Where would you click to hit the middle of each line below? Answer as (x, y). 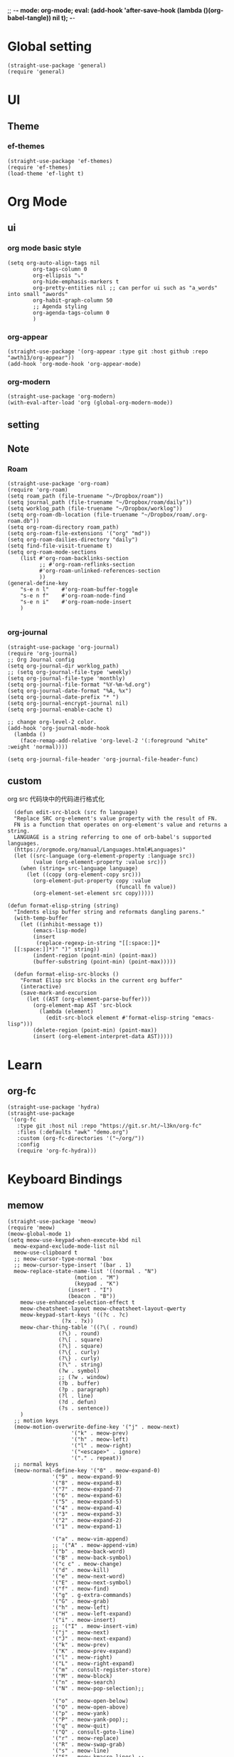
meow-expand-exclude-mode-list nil (67, 1247)
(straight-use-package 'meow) (52, 1222)
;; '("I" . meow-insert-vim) (95, 1626)
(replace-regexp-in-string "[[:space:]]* (98, 943)
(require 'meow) (31, 1228)
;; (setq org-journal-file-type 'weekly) (70, 672)
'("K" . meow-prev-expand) (92, 1651)
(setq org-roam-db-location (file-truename (73, 515)
